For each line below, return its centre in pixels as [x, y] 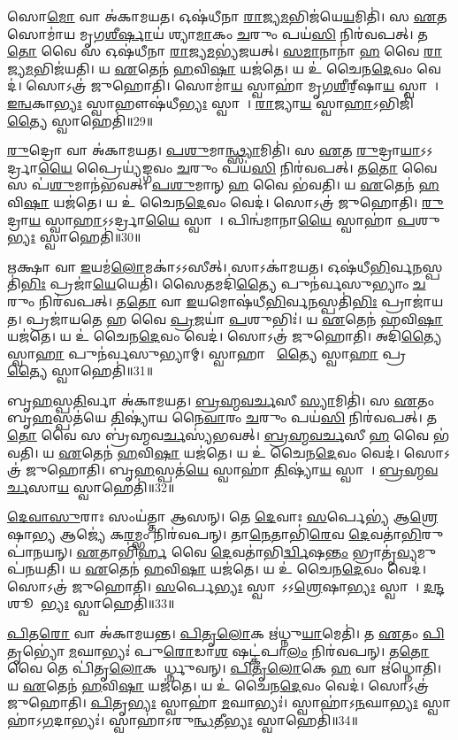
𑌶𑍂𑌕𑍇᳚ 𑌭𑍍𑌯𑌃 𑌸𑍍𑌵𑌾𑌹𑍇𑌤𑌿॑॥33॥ [91, 603]
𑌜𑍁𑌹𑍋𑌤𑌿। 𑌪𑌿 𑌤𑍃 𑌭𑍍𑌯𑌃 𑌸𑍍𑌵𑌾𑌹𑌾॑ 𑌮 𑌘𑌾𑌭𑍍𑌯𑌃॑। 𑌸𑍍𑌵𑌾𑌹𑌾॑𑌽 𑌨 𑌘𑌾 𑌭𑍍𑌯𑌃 [213, 702]
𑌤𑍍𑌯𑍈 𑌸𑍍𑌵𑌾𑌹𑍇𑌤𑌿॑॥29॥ [80, 120]
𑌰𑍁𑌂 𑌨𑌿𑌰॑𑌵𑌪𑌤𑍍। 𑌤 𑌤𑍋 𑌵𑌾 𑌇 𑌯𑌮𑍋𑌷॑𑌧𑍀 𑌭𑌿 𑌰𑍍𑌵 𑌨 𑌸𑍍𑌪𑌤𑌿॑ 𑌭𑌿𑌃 [192, 301]
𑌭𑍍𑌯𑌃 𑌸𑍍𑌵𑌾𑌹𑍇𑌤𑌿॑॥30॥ [74, 237]
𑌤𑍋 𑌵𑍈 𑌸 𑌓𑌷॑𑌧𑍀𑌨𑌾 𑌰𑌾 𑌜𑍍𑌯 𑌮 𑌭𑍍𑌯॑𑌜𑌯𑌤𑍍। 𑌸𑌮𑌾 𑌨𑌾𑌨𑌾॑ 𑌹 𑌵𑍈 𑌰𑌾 [225, 51]
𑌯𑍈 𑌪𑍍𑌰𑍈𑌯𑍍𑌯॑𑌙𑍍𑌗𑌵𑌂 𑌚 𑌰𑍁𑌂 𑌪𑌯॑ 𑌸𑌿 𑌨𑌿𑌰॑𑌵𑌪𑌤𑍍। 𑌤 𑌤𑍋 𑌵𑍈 [238, 167]
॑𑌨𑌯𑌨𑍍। [40, 551]
